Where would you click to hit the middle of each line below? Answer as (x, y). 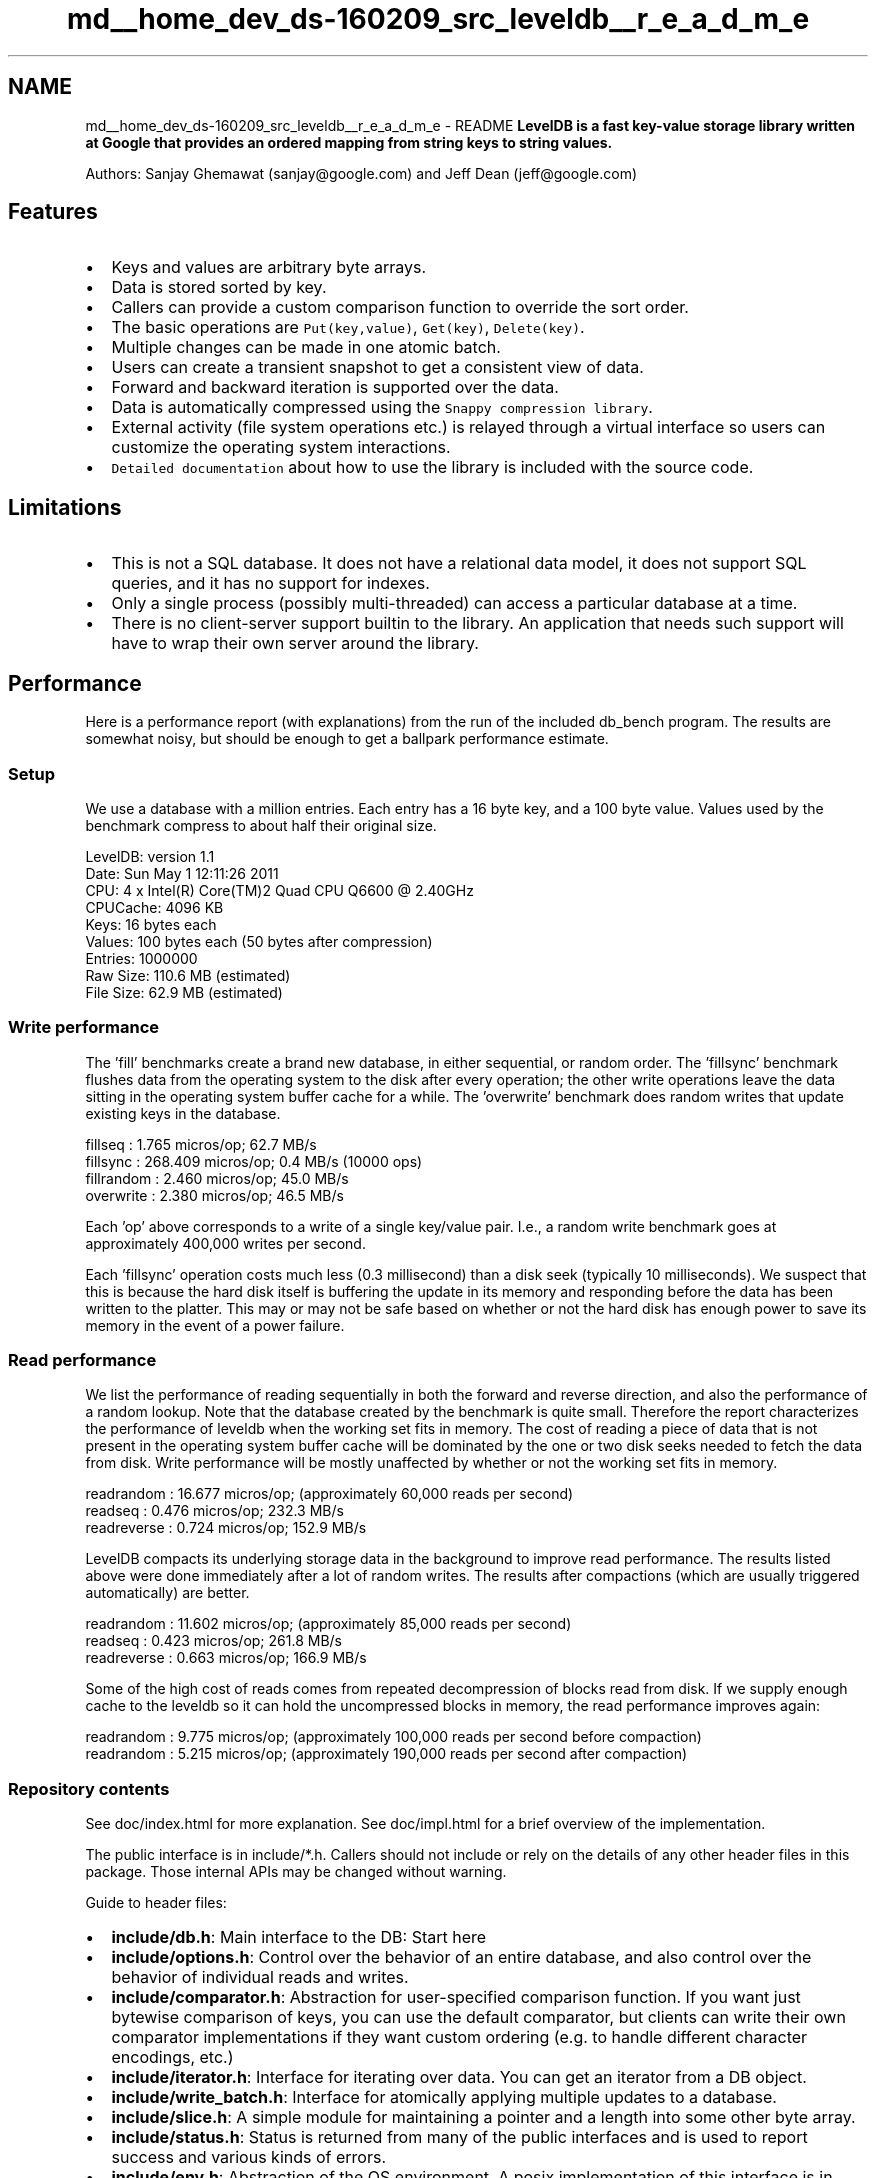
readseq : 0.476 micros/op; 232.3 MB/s (214, 1511)
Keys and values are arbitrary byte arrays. (269, 267)
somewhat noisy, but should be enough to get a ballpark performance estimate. (347, 739)
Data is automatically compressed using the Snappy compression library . (382, 407)
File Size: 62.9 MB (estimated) (184, 992)
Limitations (65, 507)
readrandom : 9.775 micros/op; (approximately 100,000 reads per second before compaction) (393, 1737)
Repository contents (89, 1788)
